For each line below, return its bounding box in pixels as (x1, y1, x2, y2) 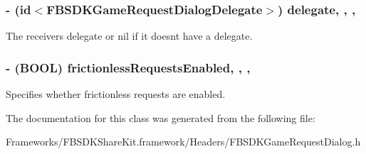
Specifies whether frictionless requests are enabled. (6, 87, 226, 101)
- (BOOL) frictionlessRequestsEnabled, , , (6, 58, 251, 76)
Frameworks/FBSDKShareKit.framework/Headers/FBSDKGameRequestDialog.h (6, 134, 361, 149)
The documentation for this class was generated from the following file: (6, 110, 315, 125)
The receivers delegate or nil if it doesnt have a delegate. (6, 28, 253, 43)
